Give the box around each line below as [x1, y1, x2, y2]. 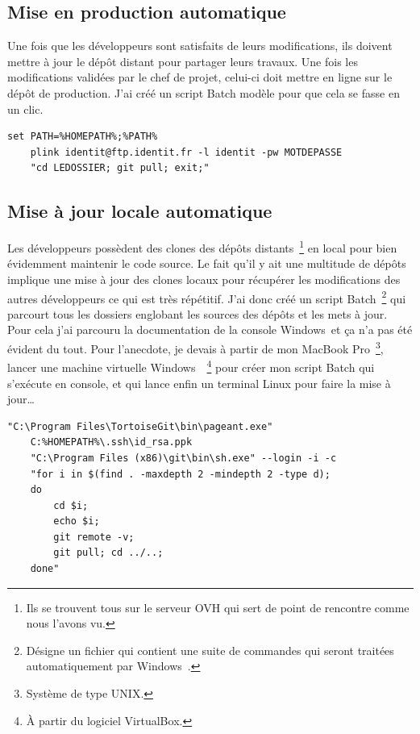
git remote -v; [53, 531, 135, 543]
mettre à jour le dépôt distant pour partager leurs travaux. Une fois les [7, 52, 358, 69]
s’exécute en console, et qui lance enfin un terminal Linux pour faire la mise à [7, 374, 391, 391]
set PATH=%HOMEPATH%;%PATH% [7, 131, 158, 143]
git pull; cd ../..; [53, 547, 164, 559]
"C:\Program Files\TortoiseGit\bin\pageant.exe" [7, 420, 273, 432]
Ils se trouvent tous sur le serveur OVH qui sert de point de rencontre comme [26, 598, 410, 615]
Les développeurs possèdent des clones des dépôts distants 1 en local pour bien [7, 237, 397, 256]
